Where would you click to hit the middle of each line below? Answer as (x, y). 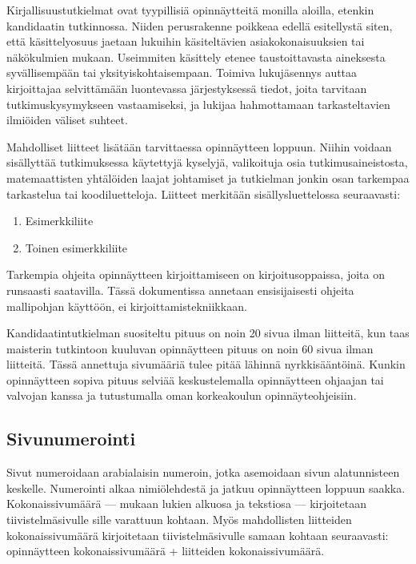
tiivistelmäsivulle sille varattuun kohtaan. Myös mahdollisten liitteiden (179, 520)
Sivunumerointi (71, 439)
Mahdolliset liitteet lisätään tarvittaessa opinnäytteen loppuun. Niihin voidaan (199, 146)
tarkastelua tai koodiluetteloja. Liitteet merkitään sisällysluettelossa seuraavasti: (204, 193)
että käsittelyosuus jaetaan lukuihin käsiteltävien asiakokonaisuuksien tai (186, 41)
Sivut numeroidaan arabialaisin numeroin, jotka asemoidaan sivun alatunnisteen (203, 472)
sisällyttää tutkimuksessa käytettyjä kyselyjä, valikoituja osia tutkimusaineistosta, (207, 162)
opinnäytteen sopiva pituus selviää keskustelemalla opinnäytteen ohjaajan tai (195, 379)
